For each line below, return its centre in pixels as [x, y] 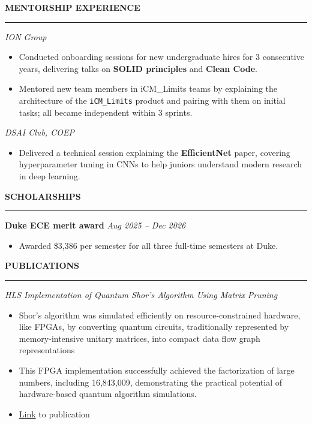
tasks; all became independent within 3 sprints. [106, 112]
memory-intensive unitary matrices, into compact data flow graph [139, 338]
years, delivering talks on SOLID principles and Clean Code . [138, 68]
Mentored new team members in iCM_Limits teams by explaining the [148, 88]
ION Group [26, 36]
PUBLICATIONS [42, 265]
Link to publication [54, 414]
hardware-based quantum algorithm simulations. [108, 394]
